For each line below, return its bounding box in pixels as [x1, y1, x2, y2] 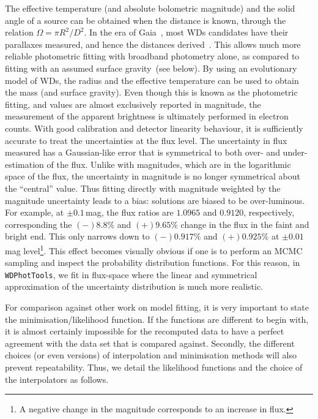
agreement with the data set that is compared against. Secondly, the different [5, 336, 295, 349]
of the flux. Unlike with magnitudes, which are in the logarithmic [46, 157, 291, 170]
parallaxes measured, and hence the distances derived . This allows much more [5, 37, 301, 50]
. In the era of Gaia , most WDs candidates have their [84, 26, 289, 39]
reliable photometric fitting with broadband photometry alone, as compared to [5, 50, 300, 62]
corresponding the [5, 217, 72, 230]
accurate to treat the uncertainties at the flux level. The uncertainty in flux [5, 134, 287, 146]
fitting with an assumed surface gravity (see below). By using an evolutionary [5, 61, 297, 74]
